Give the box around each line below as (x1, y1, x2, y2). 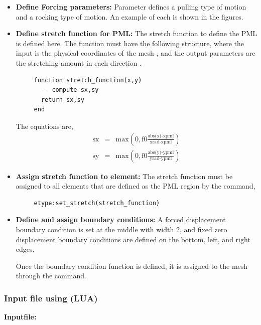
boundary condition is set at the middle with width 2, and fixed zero (16, 224, 227, 234)
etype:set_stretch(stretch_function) (34, 199, 160, 207)
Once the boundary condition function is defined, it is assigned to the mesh (16, 260, 248, 271)
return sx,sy (41, 96, 84, 103)
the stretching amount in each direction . (16, 57, 142, 68)
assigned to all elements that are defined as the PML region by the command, (16, 181, 255, 191)
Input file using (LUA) (4, 291, 98, 304)
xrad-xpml (150, 139, 172, 145)
